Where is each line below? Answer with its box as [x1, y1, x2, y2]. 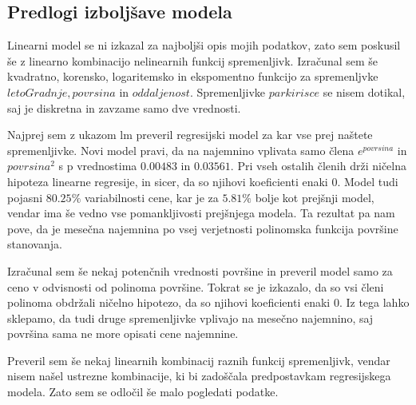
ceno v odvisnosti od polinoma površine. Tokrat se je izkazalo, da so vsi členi [7, 278, 384, 295]
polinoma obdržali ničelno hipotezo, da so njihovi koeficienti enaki [7, 294, 331, 311]
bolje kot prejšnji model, [255, 189, 374, 205]
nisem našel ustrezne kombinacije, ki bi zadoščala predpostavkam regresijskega [7, 367, 391, 384]
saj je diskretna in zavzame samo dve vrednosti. [7, 99, 241, 116]
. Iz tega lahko [339, 294, 410, 311]
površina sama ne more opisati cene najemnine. [7, 325, 239, 342]
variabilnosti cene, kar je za [84, 189, 219, 205]
